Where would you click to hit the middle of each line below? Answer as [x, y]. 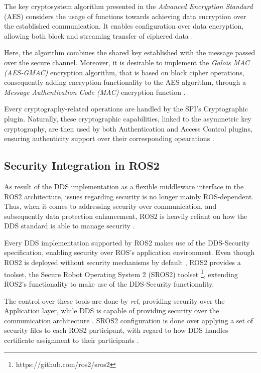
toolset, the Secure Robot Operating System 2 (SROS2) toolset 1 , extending [121, 273]
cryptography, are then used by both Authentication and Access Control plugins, [128, 128]
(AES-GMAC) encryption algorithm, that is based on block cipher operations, [124, 72]
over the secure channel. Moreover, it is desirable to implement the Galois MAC [127, 62]
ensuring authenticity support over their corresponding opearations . [109, 138]
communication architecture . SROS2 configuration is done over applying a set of [128, 320]
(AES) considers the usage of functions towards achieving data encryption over [125, 16]
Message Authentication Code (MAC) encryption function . [95, 92]
